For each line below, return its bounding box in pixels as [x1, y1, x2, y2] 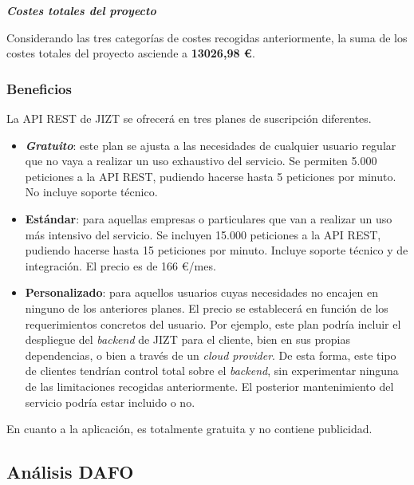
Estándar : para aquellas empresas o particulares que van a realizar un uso [25, 210, 392, 227]
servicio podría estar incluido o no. [25, 393, 195, 410]
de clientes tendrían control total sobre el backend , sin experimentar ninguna [25, 362, 399, 379]
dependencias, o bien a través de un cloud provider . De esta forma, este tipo [25, 346, 396, 363]
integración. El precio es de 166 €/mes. [25, 257, 216, 274]
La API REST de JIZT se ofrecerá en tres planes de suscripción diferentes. [6, 110, 372, 126]
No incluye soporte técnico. [25, 183, 158, 200]
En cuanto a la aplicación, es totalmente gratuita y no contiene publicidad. [6, 420, 373, 437]
